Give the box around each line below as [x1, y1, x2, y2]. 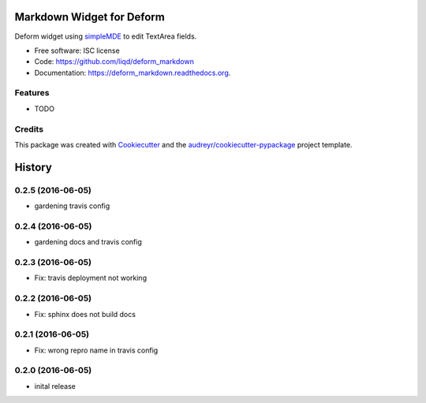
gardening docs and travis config [34, 237, 142, 247]
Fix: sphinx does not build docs [34, 309, 136, 319]
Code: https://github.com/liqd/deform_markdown [34, 57, 195, 66]
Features [14, 88, 50, 99]
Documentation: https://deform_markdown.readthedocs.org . [34, 68, 231, 77]
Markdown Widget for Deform [14, 10, 165, 24]
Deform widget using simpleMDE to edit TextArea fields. [14, 32, 197, 41]
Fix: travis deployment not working [34, 273, 148, 283]
